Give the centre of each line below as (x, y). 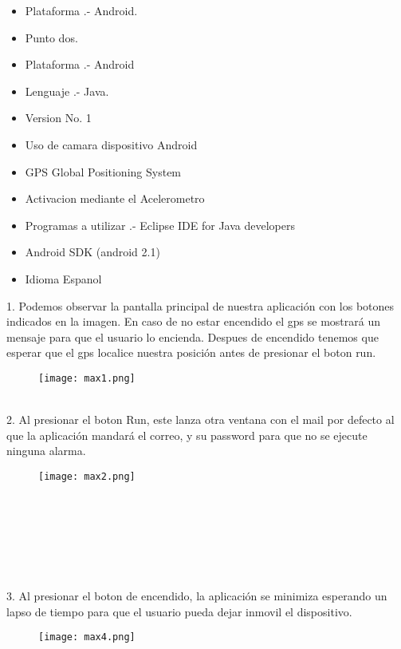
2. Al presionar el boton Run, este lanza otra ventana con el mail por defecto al (200, 419)
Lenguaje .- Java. (67, 91)
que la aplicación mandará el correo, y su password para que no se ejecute (187, 435)
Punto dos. (51, 37)
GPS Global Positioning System (103, 171)
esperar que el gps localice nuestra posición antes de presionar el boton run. (191, 352)
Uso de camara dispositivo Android (111, 144)
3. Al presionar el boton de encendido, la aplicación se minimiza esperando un (197, 596)
